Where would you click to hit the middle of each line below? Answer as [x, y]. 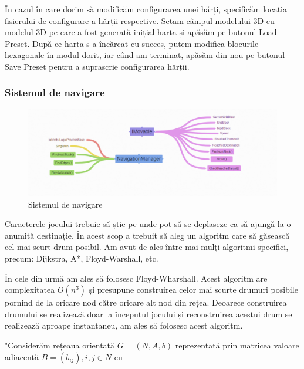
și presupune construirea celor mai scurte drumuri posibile [193, 290]
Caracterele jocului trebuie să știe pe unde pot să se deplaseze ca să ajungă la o [148, 224]
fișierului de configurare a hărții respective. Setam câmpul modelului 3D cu [140, 20]
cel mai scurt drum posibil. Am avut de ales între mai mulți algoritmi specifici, [147, 247]
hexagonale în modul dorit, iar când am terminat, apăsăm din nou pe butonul [145, 55]
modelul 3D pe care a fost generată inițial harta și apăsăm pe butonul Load [141, 32]
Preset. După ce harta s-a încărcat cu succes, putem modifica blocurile [132, 43]
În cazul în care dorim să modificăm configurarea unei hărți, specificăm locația [146, 9]
